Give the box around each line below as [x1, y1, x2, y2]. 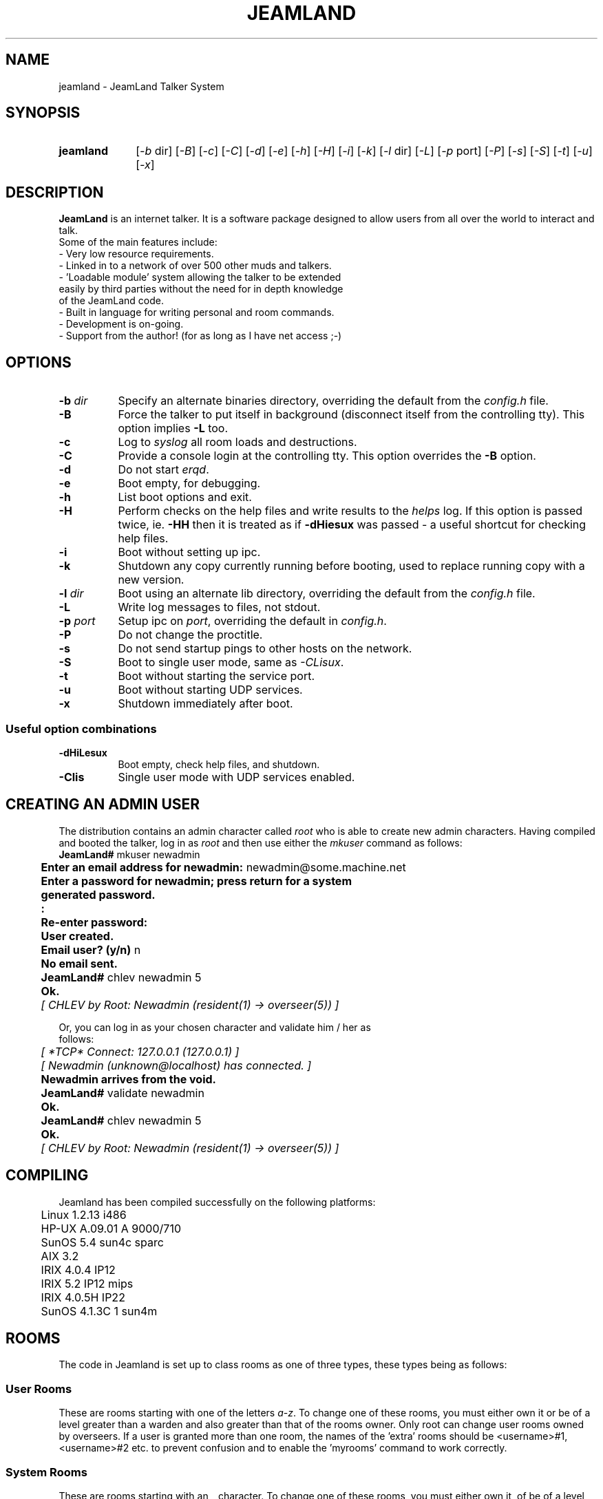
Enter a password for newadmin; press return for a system [41, 873, 352, 888]
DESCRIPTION [6, 183, 104, 201]
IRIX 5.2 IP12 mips [41, 1276, 134, 1290]
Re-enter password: [41, 915, 148, 929]
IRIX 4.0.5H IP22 [41, 1290, 125, 1304]
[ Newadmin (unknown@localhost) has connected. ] [41, 1058, 312, 1072]
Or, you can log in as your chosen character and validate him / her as [59, 1021, 371, 1033]
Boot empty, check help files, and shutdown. [118, 758, 320, 770]
